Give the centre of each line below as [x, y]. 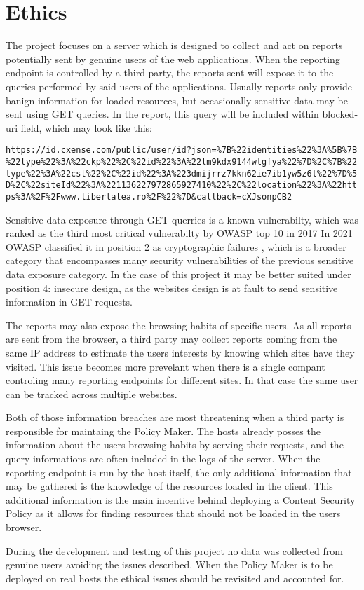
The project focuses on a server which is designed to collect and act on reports [174, 45]
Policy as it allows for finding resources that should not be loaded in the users [173, 513]
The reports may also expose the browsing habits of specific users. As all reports [178, 325]
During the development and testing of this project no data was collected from [174, 550]
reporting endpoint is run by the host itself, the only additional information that [179, 472]
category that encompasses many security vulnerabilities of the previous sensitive [180, 260]
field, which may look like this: [86, 127]
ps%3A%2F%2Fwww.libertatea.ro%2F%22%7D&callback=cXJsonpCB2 [149, 197]
